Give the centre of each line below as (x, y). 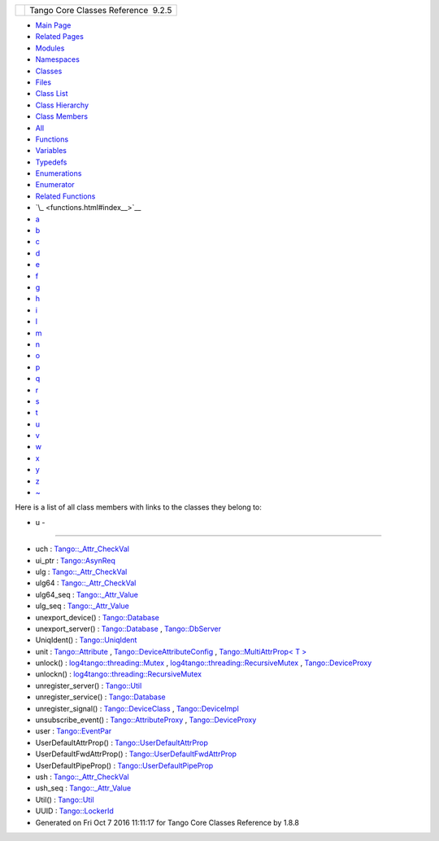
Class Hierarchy (62, 105)
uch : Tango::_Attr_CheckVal (83, 549)
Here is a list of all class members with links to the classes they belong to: (138, 507)
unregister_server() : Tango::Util (89, 686)
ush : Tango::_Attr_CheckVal (82, 777)
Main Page (53, 25)
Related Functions (65, 196)
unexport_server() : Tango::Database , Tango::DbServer (128, 629)
